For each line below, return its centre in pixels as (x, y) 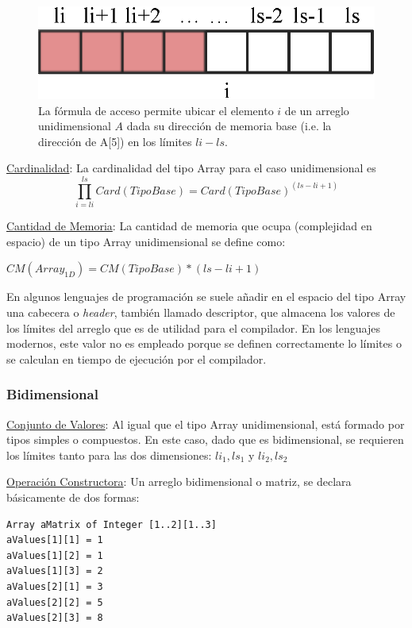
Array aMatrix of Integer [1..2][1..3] (112, 524)
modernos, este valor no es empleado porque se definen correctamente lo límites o (204, 343)
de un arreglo (317, 110)
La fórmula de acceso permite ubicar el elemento (156, 110)
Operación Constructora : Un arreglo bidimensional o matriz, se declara (179, 482)
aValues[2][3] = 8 (55, 618)
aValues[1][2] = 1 (55, 555)
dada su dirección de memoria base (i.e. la (229, 126)
